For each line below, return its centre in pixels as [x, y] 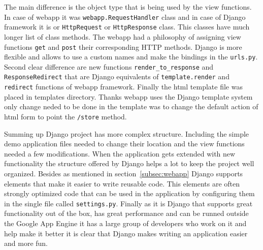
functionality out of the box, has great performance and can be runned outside [126, 213]
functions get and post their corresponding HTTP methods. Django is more [123, 46]
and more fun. [26, 243]
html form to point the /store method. [65, 116]
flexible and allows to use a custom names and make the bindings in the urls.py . [131, 57]
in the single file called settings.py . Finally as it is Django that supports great [128, 203]
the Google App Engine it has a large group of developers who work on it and [125, 223]
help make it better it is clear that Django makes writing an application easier [126, 233]
